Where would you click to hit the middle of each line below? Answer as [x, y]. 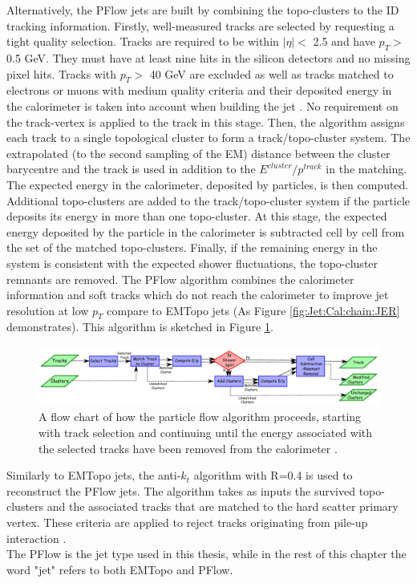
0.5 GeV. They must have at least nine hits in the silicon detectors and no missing [208, 57]
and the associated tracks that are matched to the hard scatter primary [223, 506]
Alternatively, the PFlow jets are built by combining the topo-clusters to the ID [203, 10]
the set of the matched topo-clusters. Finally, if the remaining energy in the [192, 247]
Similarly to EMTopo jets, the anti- [94, 475]
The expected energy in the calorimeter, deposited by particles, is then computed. [208, 184]
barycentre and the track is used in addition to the [131, 169]
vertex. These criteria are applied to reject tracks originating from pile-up [187, 522]
